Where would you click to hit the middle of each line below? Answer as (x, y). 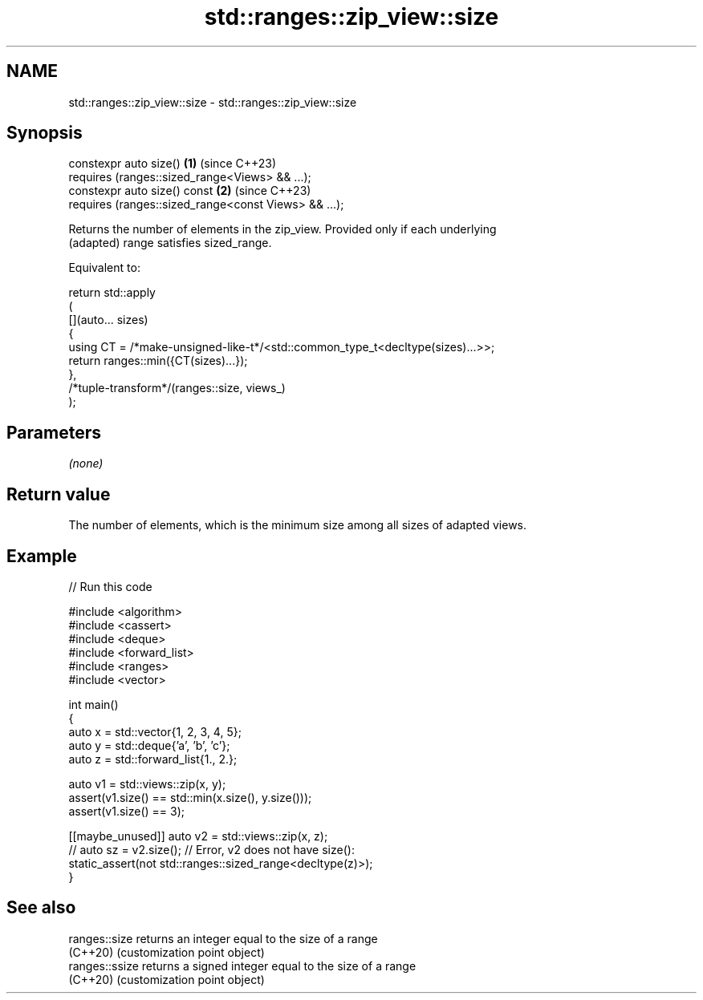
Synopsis (45, 133)
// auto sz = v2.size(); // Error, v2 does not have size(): (211, 849)
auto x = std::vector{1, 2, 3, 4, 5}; (155, 731)
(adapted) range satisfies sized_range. (170, 243)
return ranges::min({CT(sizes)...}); (158, 361)
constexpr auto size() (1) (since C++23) (173, 164)
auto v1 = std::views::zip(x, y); (147, 783)
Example (42, 556)
